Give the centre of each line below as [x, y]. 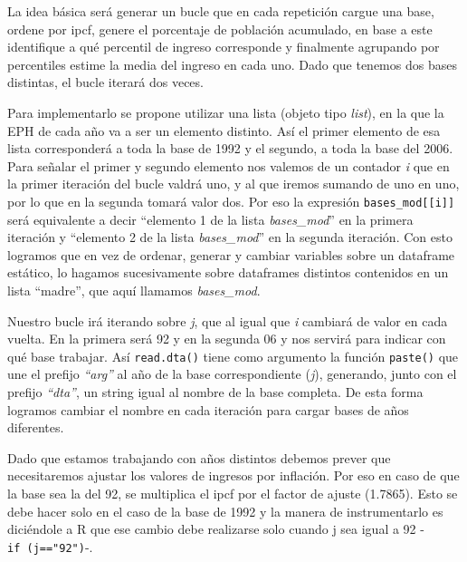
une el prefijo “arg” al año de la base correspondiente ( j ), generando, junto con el [232, 374]
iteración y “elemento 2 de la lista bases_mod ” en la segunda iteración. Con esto [230, 237]
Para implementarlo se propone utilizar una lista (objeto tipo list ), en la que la [226, 112]
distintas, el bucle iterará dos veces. [105, 82]
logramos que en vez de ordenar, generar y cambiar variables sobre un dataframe [231, 254]
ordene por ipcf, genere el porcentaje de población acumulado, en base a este [220, 29]
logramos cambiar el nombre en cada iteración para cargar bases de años [208, 409]
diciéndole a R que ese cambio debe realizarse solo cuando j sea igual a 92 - [216, 529]
